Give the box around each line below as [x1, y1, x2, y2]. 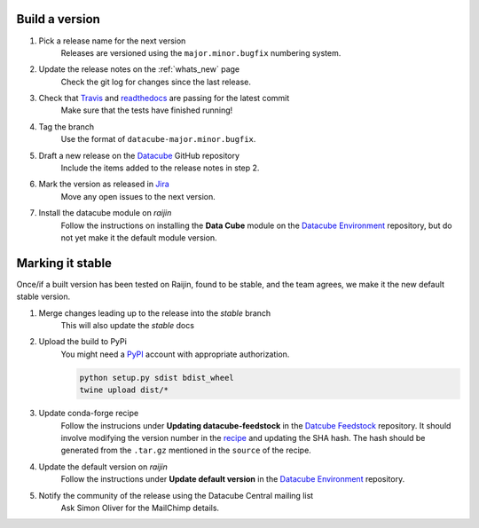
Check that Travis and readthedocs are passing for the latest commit [38, 93, 290, 104]
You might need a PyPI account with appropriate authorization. [60, 349, 290, 359]
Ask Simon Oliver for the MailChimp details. [60, 502, 220, 513]
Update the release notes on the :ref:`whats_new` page [38, 64, 239, 75]
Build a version [16, 12, 101, 27]
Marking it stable [16, 256, 113, 271]
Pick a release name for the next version [38, 35, 186, 46]
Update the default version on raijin [38, 461, 168, 472]
